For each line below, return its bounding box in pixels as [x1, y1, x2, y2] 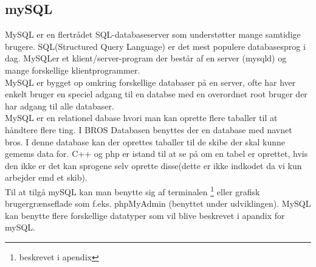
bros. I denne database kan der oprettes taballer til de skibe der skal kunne [5, 135, 286, 148]
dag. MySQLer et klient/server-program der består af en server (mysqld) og [5, 52, 287, 64]
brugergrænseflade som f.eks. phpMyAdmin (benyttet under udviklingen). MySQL [5, 197, 311, 210]
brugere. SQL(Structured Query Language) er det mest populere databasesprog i [5, 40, 306, 52]
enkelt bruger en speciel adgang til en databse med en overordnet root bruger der [5, 88, 307, 100]
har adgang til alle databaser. [5, 99, 114, 112]
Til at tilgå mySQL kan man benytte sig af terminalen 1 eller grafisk [5, 183, 260, 198]
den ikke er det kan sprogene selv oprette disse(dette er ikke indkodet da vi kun [5, 159, 302, 172]
